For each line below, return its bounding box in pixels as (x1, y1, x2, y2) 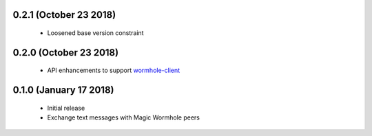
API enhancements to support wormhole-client (47, 66, 180, 75)
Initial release (47, 104, 85, 112)
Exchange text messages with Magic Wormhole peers (47, 113, 200, 122)
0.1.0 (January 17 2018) (12, 84, 114, 96)
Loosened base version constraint (47, 29, 144, 37)
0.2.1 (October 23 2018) (12, 9, 116, 21)
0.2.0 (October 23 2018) (12, 47, 119, 58)
